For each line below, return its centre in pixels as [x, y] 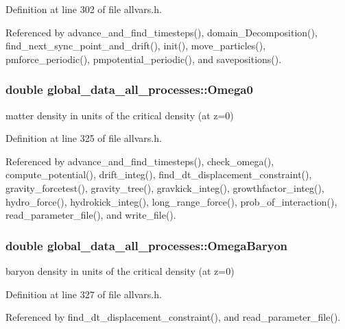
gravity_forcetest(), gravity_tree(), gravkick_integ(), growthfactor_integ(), [165, 187]
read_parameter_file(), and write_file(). [91, 215]
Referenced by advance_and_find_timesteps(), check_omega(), [140, 161]
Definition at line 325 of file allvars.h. [84, 138]
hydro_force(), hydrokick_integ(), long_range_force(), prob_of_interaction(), [171, 201]
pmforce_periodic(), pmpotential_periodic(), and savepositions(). [144, 59]
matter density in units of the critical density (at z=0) [120, 115]
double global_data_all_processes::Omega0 [129, 89]
